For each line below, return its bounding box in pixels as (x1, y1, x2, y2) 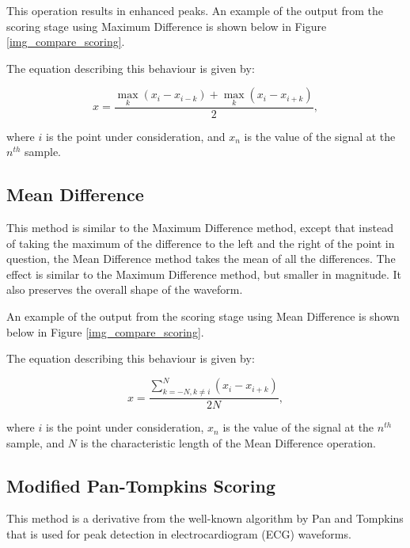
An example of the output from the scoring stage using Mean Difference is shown (6, 307, 400, 324)
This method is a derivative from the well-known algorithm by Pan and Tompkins (6, 510, 404, 527)
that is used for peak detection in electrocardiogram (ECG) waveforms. (6, 526, 351, 542)
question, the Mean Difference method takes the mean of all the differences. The (6, 250, 396, 267)
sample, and (6, 434, 65, 451)
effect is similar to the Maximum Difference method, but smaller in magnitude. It (6, 265, 402, 282)
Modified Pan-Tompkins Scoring (6, 473, 275, 497)
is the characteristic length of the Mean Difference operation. (80, 434, 376, 451)
